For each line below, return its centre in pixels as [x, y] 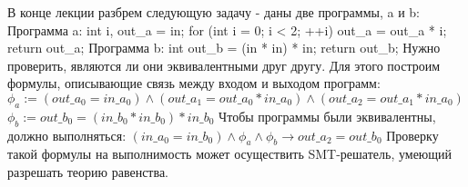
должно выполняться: [67, 135]
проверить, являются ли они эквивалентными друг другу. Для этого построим [224, 65]
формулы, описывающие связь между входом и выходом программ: [194, 83]
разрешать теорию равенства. [88, 171]
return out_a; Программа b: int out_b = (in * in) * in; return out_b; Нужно [224, 48]
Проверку [412, 135]
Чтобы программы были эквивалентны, [327, 116]
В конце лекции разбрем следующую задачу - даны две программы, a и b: [214, 12]
